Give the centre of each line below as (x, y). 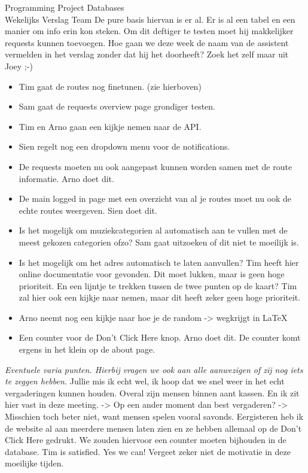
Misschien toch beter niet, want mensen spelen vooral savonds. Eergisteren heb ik (154, 416)
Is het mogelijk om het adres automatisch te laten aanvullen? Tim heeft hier (159, 262)
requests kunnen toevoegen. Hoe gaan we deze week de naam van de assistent (147, 42)
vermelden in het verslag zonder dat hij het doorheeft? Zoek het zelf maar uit (147, 54)
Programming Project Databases (65, 7)
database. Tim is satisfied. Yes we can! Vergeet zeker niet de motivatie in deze (148, 451)
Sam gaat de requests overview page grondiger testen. (117, 106)
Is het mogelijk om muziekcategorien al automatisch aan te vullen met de (153, 230)
